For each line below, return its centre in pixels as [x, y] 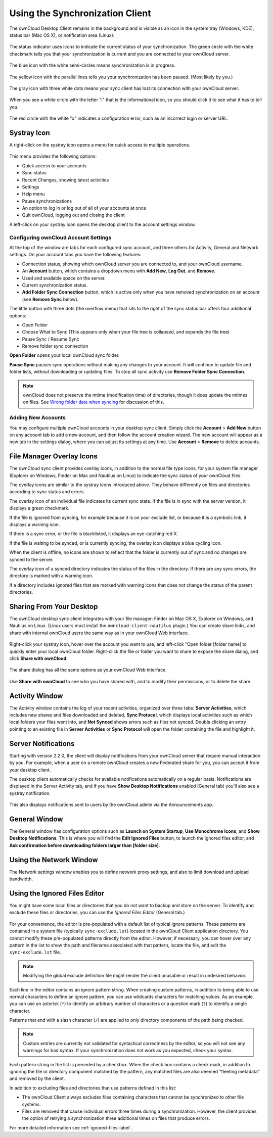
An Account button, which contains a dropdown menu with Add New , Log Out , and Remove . [119, 271]
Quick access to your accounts [54, 165]
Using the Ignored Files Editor [57, 893]
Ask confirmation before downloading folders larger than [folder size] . [85, 845]
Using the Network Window [54, 860]
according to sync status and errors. [47, 492]
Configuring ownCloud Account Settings [60, 238]
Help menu [33, 194]
